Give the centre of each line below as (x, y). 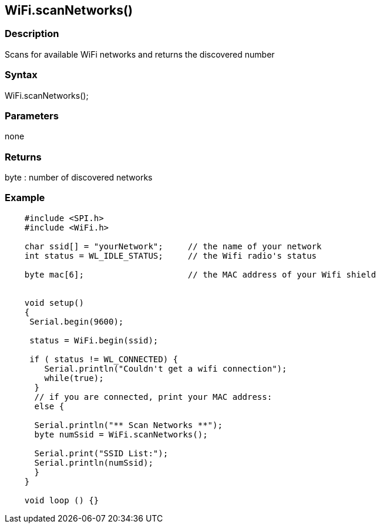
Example (25, 198)
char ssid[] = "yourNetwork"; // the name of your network (173, 246)
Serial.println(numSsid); (94, 462)
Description (32, 34)
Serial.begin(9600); (77, 321)
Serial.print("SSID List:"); (101, 453)
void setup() (54, 303)
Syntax (21, 75)
